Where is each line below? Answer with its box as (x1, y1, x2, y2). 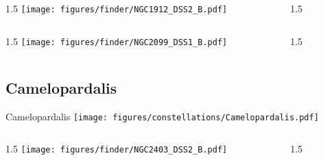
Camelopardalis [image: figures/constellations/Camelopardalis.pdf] (5, 109, 319, 123)
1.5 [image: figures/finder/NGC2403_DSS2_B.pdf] (5, 142, 228, 156)
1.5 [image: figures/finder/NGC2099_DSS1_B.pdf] (5, 34, 228, 48)
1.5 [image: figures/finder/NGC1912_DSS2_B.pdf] (5, 1, 228, 15)
